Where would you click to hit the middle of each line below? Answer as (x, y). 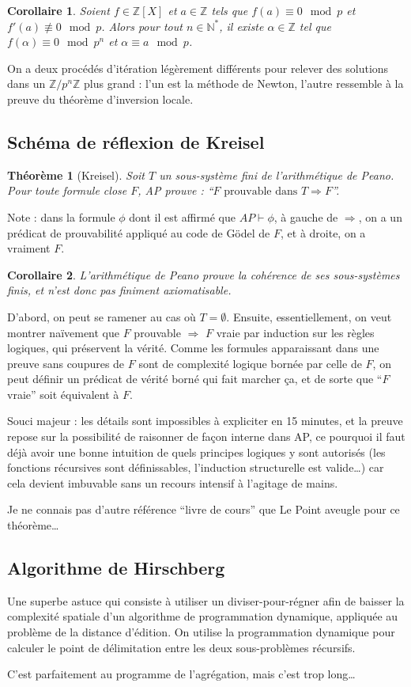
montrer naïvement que (64, 332)
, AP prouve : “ (175, 190)
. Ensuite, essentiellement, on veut (309, 316)
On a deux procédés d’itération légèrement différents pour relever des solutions (198, 68)
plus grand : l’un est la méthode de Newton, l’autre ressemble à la (244, 84)
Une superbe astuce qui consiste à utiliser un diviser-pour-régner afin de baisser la (206, 600)
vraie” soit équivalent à (63, 394)
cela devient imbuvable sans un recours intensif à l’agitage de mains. (173, 482)
